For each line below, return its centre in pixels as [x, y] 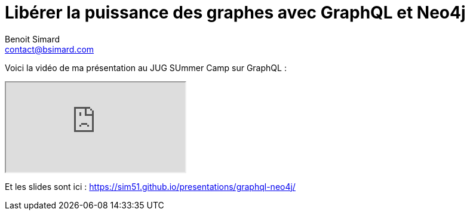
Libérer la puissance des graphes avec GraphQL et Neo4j [235, 13]
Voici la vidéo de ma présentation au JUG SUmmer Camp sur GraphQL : [146, 67]
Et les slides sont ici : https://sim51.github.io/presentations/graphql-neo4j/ [150, 186]
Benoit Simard [33, 39]
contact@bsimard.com [50, 49]
